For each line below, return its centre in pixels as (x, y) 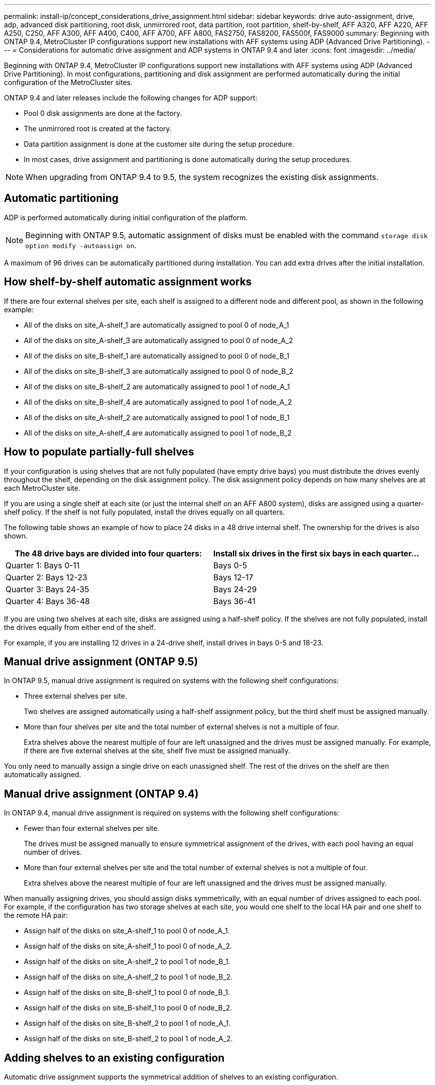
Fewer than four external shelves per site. (92, 828)
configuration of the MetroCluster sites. (69, 82)
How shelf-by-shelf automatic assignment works (128, 282)
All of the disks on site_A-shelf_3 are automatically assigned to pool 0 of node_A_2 (159, 340)
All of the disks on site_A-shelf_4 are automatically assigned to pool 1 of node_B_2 (158, 433)
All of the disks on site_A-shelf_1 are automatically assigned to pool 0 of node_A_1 (156, 325)
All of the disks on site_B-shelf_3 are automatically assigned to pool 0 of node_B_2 (159, 371)
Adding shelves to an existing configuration (114, 1058)
